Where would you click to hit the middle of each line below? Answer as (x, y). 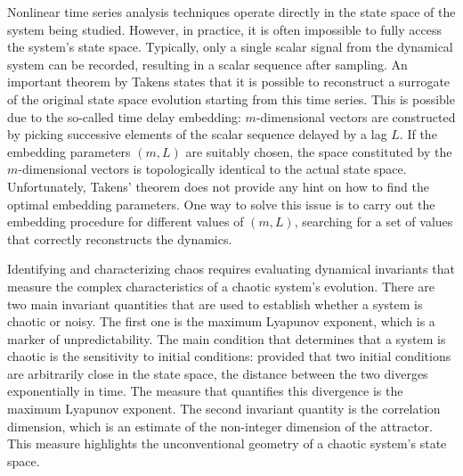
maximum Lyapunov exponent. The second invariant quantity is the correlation (224, 409)
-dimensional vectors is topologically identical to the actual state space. (212, 169)
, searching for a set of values (374, 222)
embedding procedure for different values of (126, 222)
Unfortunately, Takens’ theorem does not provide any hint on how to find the (218, 186)
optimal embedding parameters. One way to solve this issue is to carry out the (221, 204)
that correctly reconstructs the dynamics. (120, 238)
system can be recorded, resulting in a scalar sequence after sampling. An (207, 64)
